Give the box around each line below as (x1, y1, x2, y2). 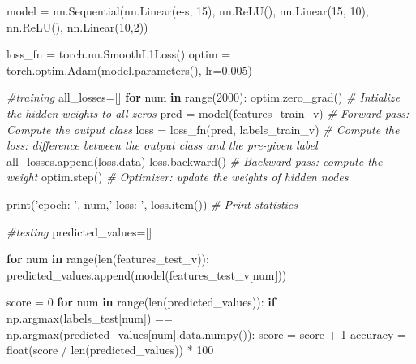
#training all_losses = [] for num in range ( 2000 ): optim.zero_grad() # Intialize (6, 89, 400, 106)
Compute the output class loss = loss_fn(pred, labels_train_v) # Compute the (6, 120, 400, 137)
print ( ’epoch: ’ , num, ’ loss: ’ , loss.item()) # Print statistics (6, 195, 298, 212)
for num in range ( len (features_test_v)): (6, 250, 209, 267)
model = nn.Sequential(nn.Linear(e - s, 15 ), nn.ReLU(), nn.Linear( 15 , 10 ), (6, 2, 369, 19)
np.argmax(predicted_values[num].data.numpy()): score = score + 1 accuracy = (6, 325, 406, 342)
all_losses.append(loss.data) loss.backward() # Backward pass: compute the (6, 152, 383, 169)
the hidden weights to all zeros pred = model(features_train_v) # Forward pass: (6, 104, 410, 121)
